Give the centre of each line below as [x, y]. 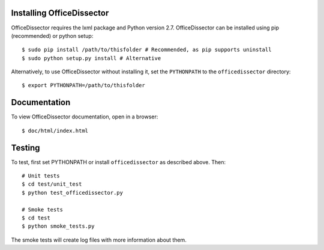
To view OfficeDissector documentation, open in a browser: [85, 117]
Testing [25, 148]
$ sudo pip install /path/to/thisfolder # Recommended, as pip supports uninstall [147, 50]
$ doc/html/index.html [55, 130]
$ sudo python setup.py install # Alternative [91, 58]
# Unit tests [41, 176]
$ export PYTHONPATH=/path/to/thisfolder [83, 85]
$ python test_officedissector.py [72, 193]
